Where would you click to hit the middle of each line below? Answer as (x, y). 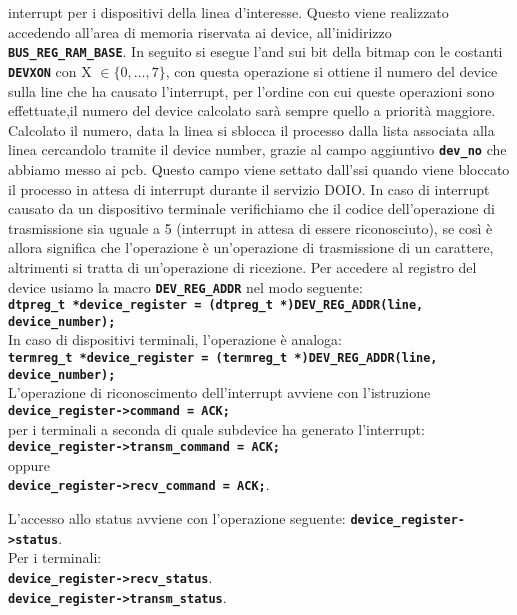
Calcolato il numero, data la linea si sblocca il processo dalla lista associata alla (251, 129)
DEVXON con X (50, 70)
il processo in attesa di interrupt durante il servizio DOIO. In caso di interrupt (249, 188)
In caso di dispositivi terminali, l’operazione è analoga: (175, 339)
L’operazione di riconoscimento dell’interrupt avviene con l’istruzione (219, 392)
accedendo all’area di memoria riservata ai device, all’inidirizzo (200, 31)
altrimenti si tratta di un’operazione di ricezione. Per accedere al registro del (242, 266)
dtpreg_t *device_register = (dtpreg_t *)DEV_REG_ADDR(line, (216, 305)
